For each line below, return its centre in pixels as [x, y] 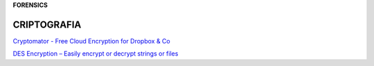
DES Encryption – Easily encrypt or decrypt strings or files [96, 54]
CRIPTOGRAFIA [47, 24]
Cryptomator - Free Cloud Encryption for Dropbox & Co [91, 41]
